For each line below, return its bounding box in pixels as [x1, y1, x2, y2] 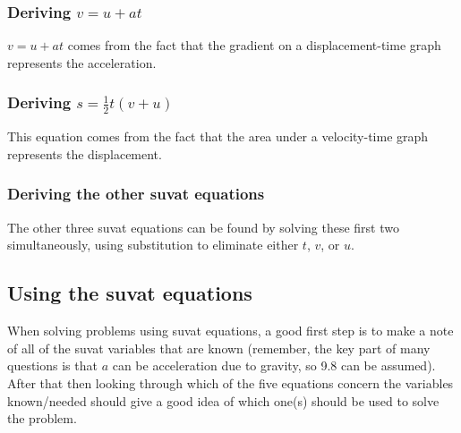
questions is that [7, 356, 98, 375]
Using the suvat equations [7, 279, 252, 307]
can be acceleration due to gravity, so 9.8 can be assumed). [112, 356, 436, 375]
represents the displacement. [7, 144, 162, 163]
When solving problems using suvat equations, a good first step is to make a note [7, 321, 454, 340]
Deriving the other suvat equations [7, 183, 265, 205]
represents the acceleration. [7, 53, 157, 72]
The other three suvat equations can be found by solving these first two [7, 217, 399, 236]
